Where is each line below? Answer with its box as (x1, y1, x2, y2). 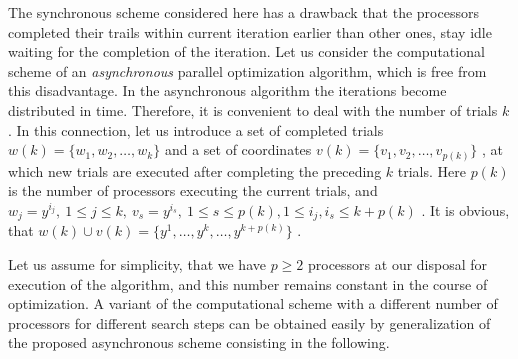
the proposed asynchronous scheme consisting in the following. (8, 332, 390, 353)
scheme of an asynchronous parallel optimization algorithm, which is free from (8, 60, 487, 81)
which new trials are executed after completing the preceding (8, 160, 382, 181)
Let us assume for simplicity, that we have (8, 253, 266, 274)
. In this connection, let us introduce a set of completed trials (8, 119, 384, 140)
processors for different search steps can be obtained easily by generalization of (8, 312, 491, 333)
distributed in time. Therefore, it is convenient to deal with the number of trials (8, 99, 498, 120)
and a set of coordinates (164, 139, 312, 160)
